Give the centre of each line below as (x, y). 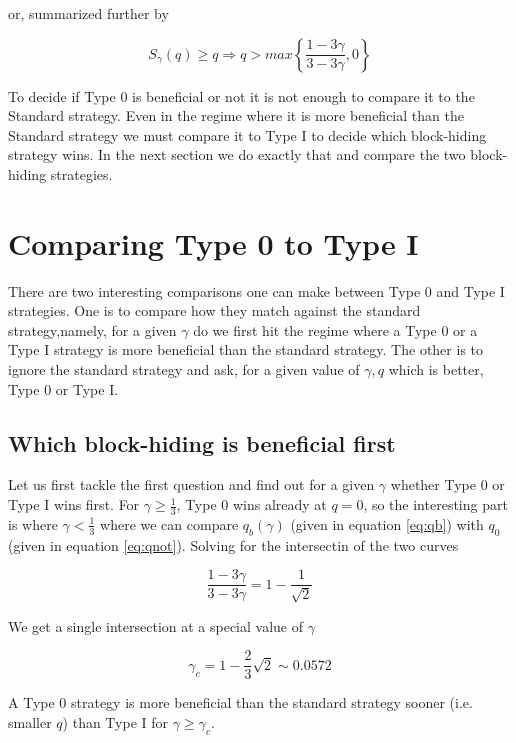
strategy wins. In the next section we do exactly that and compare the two (237, 154)
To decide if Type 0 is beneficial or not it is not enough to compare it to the (241, 95)
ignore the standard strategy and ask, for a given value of (184, 369)
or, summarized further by (88, 13)
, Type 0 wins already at (251, 504)
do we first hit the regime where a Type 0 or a (335, 329)
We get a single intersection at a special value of (156, 625)
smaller (30, 721)
